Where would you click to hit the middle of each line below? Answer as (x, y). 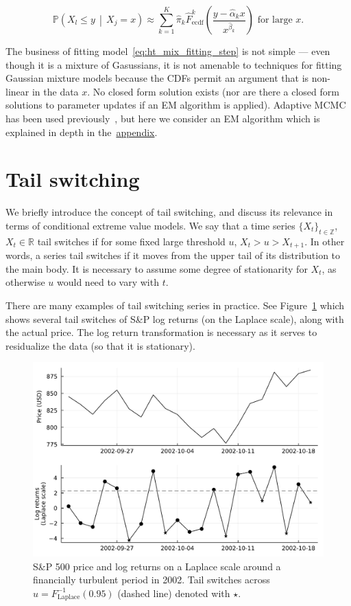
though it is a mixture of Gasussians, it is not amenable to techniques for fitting (174, 64)
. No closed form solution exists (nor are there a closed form (213, 91)
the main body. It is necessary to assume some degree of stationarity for (157, 268)
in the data (55, 91)
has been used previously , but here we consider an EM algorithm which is (163, 118)
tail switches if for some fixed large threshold (131, 241)
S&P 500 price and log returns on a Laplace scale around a (157, 566)
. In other (325, 241)
